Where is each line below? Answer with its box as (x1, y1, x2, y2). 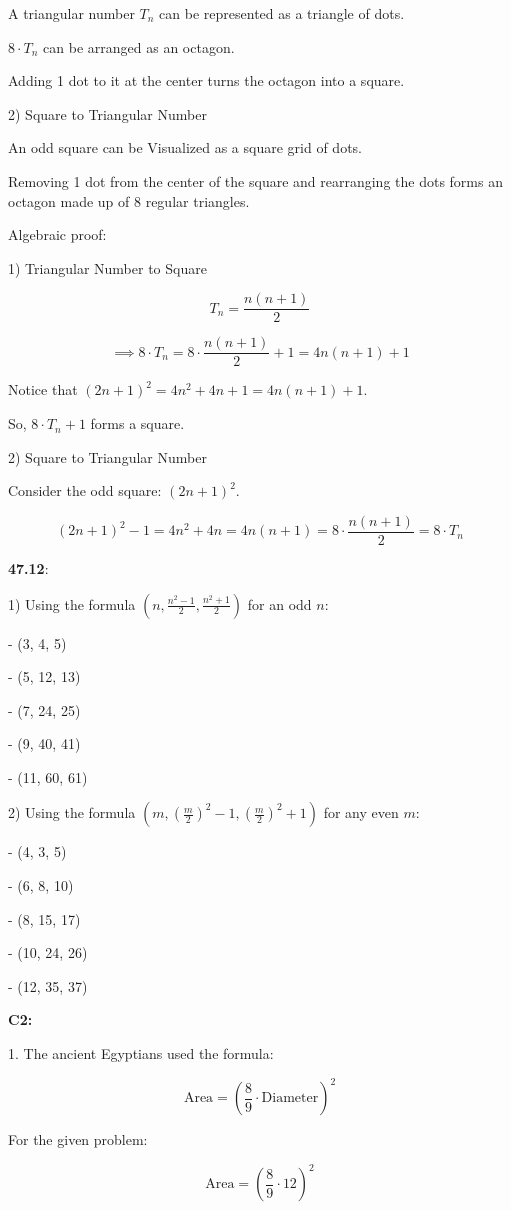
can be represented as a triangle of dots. (159, 3, 405, 23)
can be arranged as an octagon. (43, 36, 235, 57)
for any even (323, 802, 399, 823)
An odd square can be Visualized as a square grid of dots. (8, 137, 363, 158)
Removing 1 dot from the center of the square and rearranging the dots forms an (8, 170, 503, 191)
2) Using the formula (8, 802, 136, 823)
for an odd (247, 593, 312, 614)
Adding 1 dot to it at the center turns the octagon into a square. (8, 70, 405, 91)
